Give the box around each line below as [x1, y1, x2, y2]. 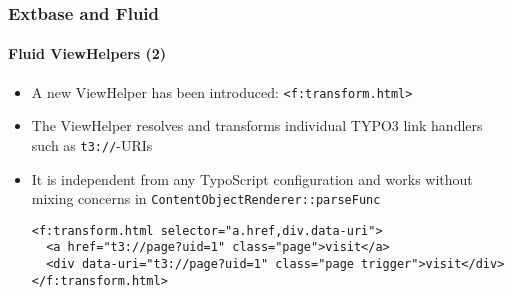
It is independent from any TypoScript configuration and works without [31, 168, 473, 189]
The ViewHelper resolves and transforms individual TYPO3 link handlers [31, 115, 483, 136]
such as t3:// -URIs [31, 134, 153, 155]
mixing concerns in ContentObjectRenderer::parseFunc [31, 188, 381, 209]
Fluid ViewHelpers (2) [8, 43, 167, 64]
